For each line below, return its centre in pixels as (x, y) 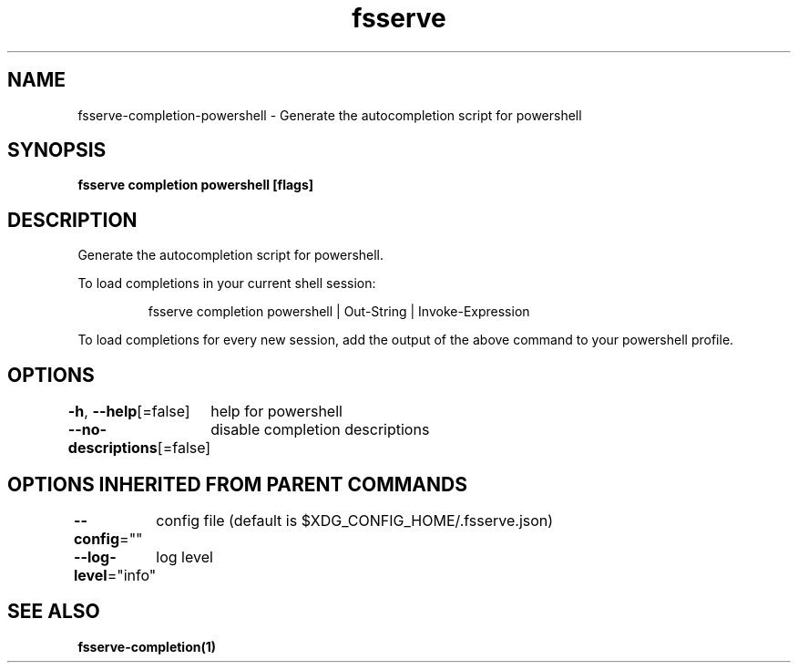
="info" (132, 575)
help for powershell (276, 412)
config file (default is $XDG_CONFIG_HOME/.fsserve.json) (355, 520)
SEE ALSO (54, 612)
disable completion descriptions (320, 430)
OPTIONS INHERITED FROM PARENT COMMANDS (237, 484)
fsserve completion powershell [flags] (196, 185)
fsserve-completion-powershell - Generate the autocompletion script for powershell (330, 115)
